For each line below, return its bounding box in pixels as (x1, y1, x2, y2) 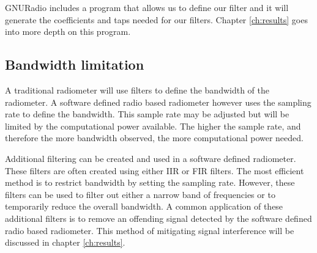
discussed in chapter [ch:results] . (5, 236, 125, 249)
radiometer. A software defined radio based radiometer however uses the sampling (5, 95, 311, 108)
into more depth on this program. (5, 25, 131, 38)
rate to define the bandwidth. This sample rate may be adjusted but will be (5, 108, 289, 120)
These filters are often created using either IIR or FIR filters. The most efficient (5, 164, 304, 177)
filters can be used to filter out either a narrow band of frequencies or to (5, 188, 275, 200)
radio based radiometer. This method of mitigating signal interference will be (5, 224, 294, 237)
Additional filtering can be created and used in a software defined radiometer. (5, 152, 296, 164)
